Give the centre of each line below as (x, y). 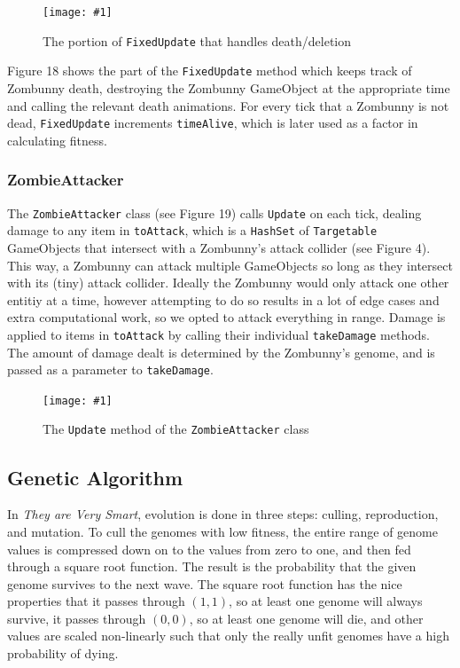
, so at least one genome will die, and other (306, 618)
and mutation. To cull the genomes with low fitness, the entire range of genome (222, 531)
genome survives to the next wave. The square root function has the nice (205, 583)
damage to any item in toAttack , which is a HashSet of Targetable (192, 230)
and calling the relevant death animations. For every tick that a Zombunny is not (228, 105)
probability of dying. (63, 653)
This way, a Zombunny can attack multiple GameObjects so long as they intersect (230, 265)
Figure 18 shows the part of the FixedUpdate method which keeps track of (210, 71)
